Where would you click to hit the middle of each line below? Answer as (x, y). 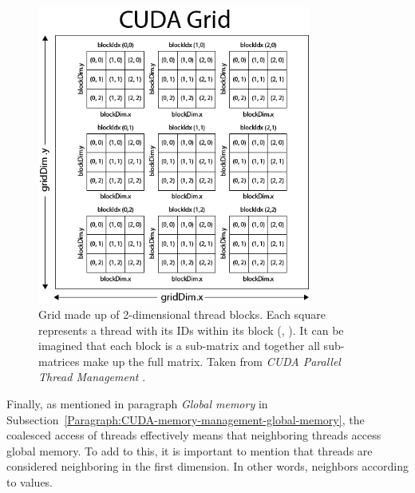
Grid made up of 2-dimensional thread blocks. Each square (182, 314)
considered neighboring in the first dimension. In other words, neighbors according (207, 466)
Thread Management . (92, 377)
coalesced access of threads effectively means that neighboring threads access (194, 435)
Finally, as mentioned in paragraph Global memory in (137, 404)
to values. (30, 482)
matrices (59, 361)
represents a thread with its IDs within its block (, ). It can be (191, 330)
